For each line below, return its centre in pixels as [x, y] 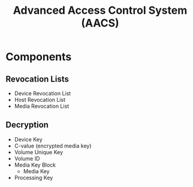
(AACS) [100, 23]
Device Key [28, 139]
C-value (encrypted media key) [53, 146]
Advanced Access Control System [100, 10]
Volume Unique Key [39, 152]
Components [39, 57]
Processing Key [34, 177]
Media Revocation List [42, 106]
